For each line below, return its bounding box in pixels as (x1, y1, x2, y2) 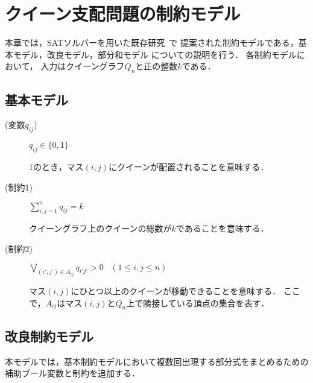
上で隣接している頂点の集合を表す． (126, 296, 270, 309)
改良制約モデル (5, 326, 93, 345)
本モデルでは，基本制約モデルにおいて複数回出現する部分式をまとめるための (5, 355, 309, 367)
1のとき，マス (29, 160, 84, 173)
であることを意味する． (175, 222, 269, 235)
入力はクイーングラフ (40, 60, 125, 72)
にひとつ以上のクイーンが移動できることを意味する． (71, 285, 281, 297)
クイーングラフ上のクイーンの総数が (29, 222, 172, 235)
